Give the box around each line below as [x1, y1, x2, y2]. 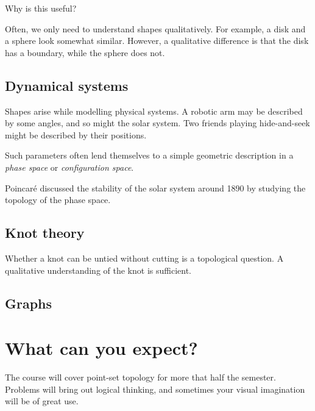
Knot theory [5, 223, 85, 242]
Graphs [5, 293, 52, 312]
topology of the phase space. [5, 193, 111, 206]
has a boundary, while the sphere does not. [5, 46, 165, 59]
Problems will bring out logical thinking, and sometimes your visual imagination [5, 382, 305, 395]
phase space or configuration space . [5, 160, 134, 173]
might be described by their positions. [5, 128, 147, 141]
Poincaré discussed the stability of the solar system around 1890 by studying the [5, 181, 306, 194]
